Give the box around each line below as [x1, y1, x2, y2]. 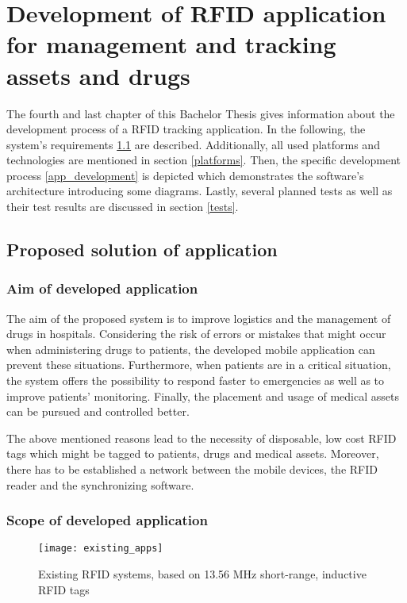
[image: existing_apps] [38, 543, 163, 555]
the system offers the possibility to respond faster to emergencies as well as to [6, 372, 385, 389]
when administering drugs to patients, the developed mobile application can [6, 340, 375, 357]
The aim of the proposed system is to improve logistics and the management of [6, 309, 391, 326]
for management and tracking [6, 28, 336, 60]
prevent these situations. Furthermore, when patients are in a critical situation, [6, 356, 391, 373]
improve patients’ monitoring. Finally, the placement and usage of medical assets [6, 387, 399, 404]
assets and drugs [6, 59, 190, 91]
